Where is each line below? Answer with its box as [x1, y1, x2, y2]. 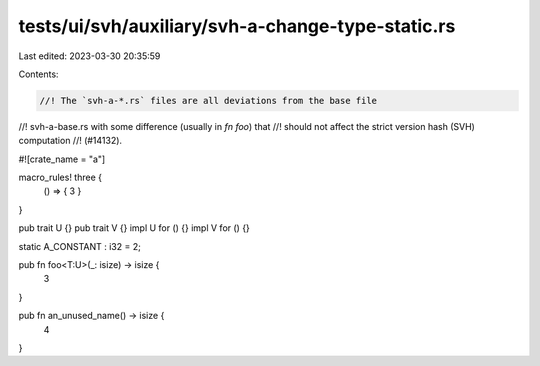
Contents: [18, 68, 59, 80]
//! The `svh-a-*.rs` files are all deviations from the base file [39, 95, 378, 106]
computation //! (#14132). [18, 135, 123, 147]
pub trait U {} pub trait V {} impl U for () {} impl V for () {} [18, 222, 250, 234]
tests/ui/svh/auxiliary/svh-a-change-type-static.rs [18, 15, 456, 37]
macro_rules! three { [18, 171, 102, 184]
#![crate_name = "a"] [18, 153, 106, 165]
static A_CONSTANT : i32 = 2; [18, 240, 142, 252]
